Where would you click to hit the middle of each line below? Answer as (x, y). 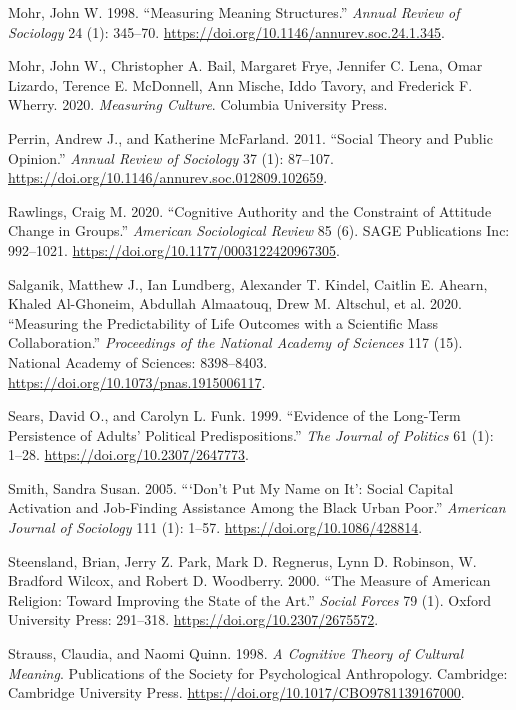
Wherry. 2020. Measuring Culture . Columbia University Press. (198, 104)
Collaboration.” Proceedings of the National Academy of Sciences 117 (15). (235, 342)
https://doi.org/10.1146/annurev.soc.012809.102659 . (168, 177)
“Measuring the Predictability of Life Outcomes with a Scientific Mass (223, 322)
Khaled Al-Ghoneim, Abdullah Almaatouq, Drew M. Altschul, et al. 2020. (235, 303)
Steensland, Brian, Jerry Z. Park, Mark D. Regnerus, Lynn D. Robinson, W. (242, 560)
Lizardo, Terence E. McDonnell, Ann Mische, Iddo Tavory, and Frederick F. (240, 84)
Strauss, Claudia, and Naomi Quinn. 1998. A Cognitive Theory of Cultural (236, 653)
